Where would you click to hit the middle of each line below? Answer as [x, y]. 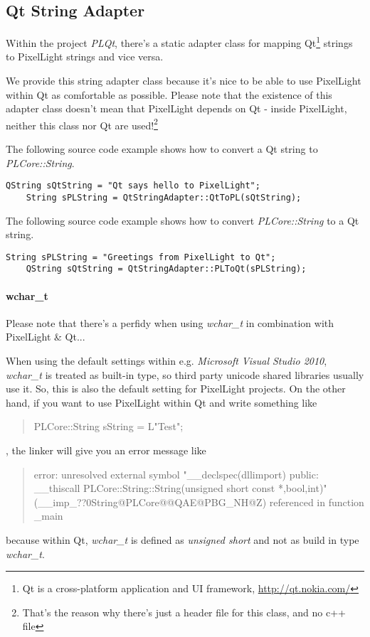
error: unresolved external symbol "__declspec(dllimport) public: [176, 474]
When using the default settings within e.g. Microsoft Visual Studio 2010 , [166, 361]
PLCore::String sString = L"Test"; [109, 426]
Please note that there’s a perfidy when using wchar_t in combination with [170, 322]
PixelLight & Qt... [46, 337]
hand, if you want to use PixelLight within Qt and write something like [162, 402]
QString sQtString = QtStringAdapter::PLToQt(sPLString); [166, 269]
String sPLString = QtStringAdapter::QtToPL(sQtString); [164, 197]
